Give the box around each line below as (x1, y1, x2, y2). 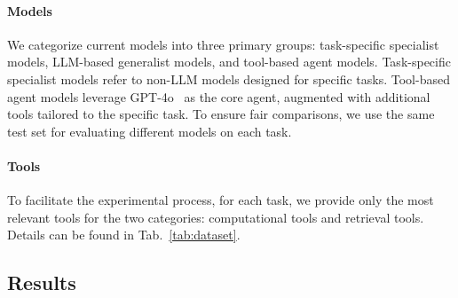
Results (7, 269, 76, 296)
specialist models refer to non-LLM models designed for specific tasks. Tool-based (7, 69, 450, 88)
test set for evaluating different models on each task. (7, 122, 292, 140)
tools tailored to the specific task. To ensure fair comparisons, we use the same (7, 105, 435, 123)
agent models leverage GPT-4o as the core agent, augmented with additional (7, 87, 430, 106)
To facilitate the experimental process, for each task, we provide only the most (7, 191, 434, 209)
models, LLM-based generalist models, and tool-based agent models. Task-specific (7, 52, 451, 71)
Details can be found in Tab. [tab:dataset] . (7, 225, 241, 244)
